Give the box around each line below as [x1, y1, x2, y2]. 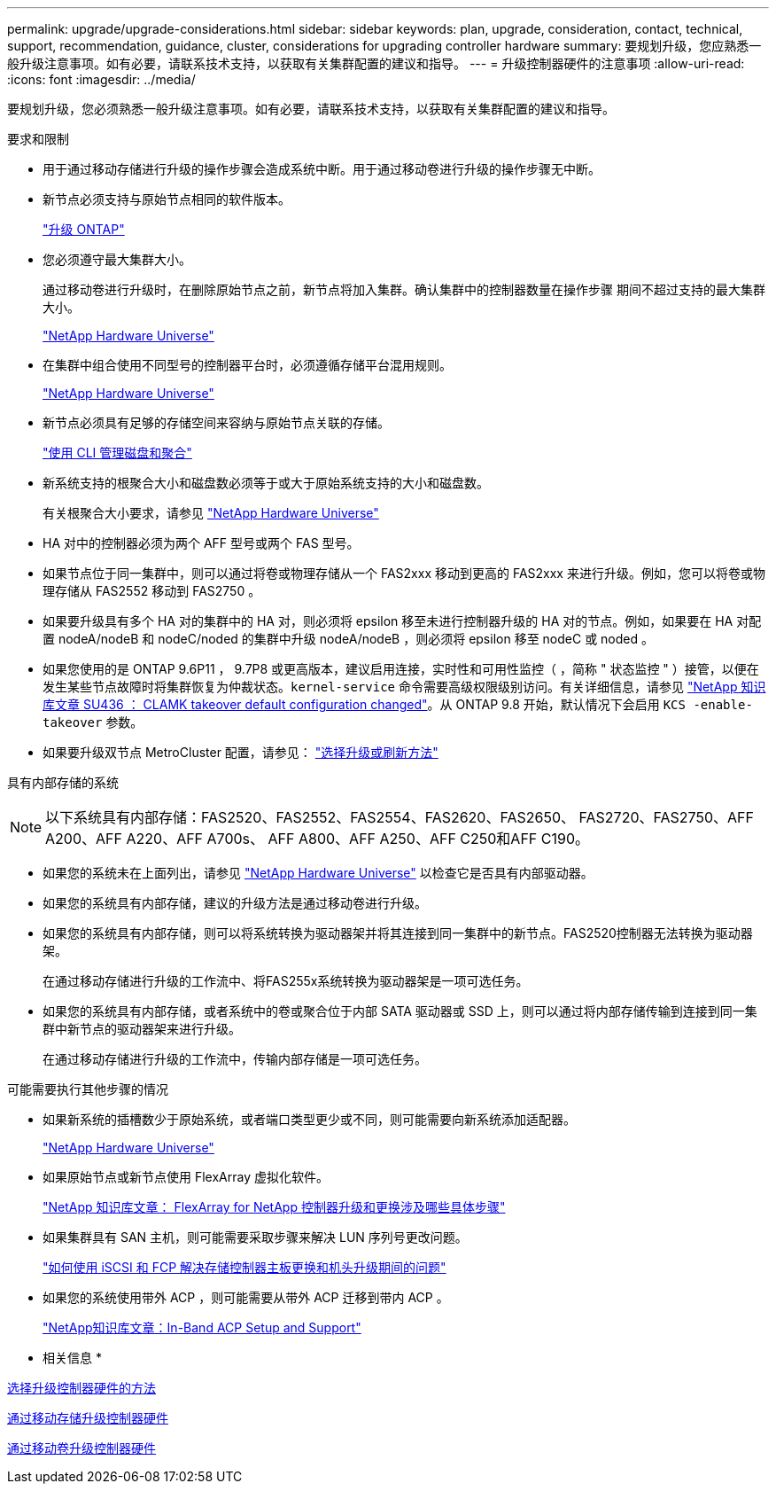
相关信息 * [43, 1350, 102, 1365]
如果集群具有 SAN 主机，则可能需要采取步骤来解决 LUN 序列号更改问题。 [43, 1229, 468, 1245]
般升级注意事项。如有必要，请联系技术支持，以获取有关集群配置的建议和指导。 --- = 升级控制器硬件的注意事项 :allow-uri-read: [7, 56, 745, 71]
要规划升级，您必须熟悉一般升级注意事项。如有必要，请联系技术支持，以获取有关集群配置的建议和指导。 [7, 101, 615, 116]
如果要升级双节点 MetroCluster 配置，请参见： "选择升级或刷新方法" [43, 745, 438, 760]
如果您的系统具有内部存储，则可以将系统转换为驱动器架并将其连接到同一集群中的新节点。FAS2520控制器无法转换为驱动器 [43, 925, 753, 941]
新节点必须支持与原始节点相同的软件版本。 [43, 191, 291, 207]
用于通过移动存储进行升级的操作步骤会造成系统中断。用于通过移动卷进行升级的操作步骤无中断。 [43, 161, 601, 176]
